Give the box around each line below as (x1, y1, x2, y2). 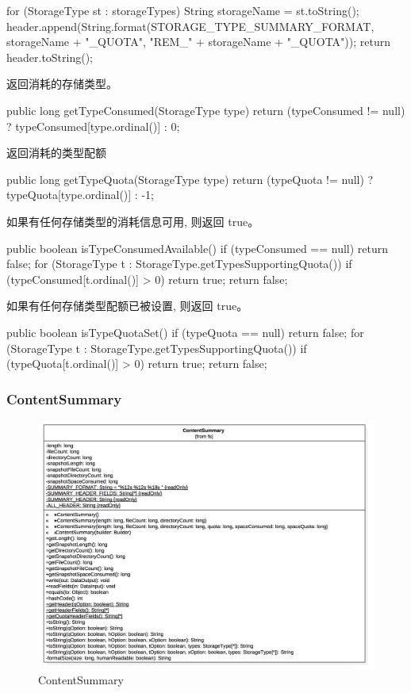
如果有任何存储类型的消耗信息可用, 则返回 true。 (6, 212, 259, 229)
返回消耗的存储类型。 (6, 75, 117, 92)
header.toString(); (6, 48, 94, 65)
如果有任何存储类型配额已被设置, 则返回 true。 (6, 297, 248, 314)
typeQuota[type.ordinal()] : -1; (6, 186, 154, 203)
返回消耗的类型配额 (6, 144, 106, 161)
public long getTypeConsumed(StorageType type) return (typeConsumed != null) (6, 101, 405, 118)
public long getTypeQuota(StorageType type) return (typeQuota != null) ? (6, 170, 374, 187)
